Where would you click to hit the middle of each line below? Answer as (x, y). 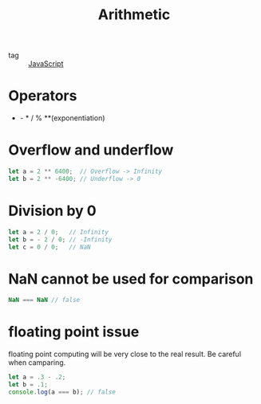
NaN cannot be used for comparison (131, 278)
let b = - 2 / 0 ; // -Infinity (60, 239)
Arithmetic (134, 15)
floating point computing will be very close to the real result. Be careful (125, 354)
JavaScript (46, 64)
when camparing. (37, 363)
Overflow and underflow (91, 150)
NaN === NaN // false (44, 300)
